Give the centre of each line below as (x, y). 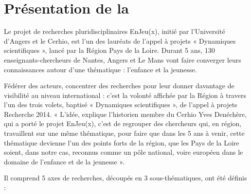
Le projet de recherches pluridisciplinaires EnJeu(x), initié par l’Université (115, 31)
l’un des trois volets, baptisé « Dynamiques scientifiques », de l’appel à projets (121, 105)
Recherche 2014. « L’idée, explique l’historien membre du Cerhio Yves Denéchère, (125, 114)
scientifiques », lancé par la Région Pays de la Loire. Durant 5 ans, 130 (109, 50)
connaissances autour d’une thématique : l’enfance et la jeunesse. (100, 69)
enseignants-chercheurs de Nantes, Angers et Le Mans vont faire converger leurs (123, 59)
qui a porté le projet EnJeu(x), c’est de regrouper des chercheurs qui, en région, (123, 123)
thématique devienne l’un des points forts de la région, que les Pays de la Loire (122, 142)
